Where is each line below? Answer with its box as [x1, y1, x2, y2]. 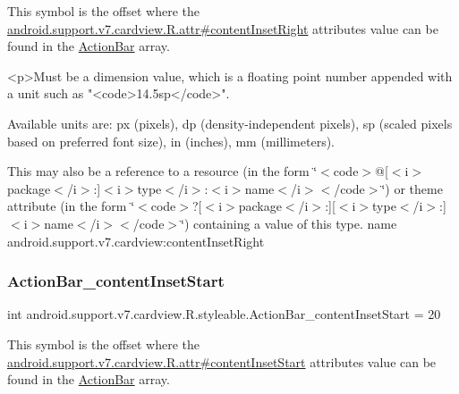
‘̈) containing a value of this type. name [181, 214, 397, 232]
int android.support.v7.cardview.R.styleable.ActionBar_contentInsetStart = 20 [7, 305, 441, 323]
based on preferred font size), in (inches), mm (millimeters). [7, 131, 336, 150]
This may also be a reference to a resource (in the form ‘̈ [7, 162, 318, 180]
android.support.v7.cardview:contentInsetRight [7, 231, 265, 250]
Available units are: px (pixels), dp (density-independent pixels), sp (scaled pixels [7, 113, 453, 132]
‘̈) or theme [381, 179, 443, 197]
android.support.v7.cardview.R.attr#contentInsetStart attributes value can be [7, 352, 437, 371]
